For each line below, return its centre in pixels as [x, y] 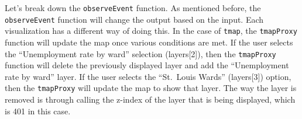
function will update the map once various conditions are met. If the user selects [149, 42]
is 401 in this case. [38, 111]
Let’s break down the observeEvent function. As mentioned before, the [133, 8]
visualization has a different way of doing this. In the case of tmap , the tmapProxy [151, 31]
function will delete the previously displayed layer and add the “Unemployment [147, 65]
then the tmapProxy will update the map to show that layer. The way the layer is [151, 88]
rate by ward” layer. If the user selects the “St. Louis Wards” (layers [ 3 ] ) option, [148, 76]
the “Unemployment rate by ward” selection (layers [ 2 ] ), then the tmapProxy [140, 53]
